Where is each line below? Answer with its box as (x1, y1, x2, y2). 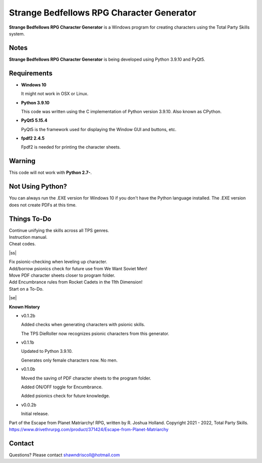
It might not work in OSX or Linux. (21, 91, 89, 97)
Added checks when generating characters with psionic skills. (21, 322, 146, 328)
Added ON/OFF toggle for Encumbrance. (21, 384, 103, 390)
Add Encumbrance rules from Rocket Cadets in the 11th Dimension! (9, 279, 143, 285)
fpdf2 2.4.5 (21, 135, 45, 141)
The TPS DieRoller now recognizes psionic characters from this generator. (21, 331, 169, 336)
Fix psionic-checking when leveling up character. (9, 259, 108, 265)
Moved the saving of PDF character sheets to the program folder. (21, 375, 151, 381)
